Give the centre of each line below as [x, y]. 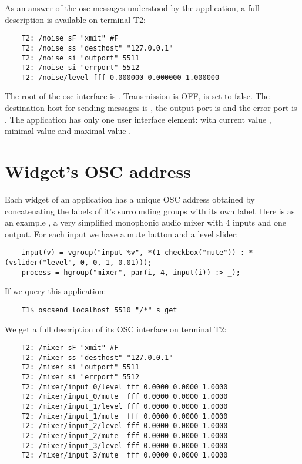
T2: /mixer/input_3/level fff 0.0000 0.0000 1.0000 [125, 445]
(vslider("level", [41, 263]
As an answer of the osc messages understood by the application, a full [132, 8]
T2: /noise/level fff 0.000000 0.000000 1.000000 [120, 77]
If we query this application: [56, 291]
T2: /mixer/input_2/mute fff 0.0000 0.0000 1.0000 [125, 436]
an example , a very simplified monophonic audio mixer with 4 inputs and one [145, 222]
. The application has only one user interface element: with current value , [138, 119]
